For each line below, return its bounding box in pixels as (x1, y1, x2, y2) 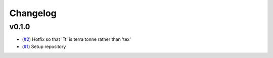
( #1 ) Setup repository (22, 43, 66, 49)
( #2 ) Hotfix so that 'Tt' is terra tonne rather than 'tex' (22, 36, 131, 42)
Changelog (9, 8, 57, 19)
